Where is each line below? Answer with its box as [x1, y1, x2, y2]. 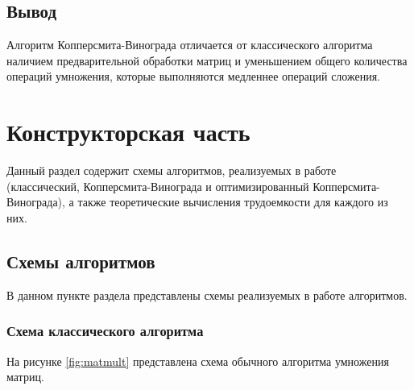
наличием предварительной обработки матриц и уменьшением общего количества [6, 52, 408, 68]
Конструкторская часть [6, 115, 250, 148]
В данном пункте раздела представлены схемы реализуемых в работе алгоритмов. [6, 286, 408, 303]
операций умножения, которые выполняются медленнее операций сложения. [6, 68, 381, 85]
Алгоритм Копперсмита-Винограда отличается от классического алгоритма [6, 36, 373, 53]
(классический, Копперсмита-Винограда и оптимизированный [6, 177, 309, 194]
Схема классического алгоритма [6, 321, 204, 341]
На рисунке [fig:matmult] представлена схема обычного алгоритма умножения [6, 352, 389, 369]
